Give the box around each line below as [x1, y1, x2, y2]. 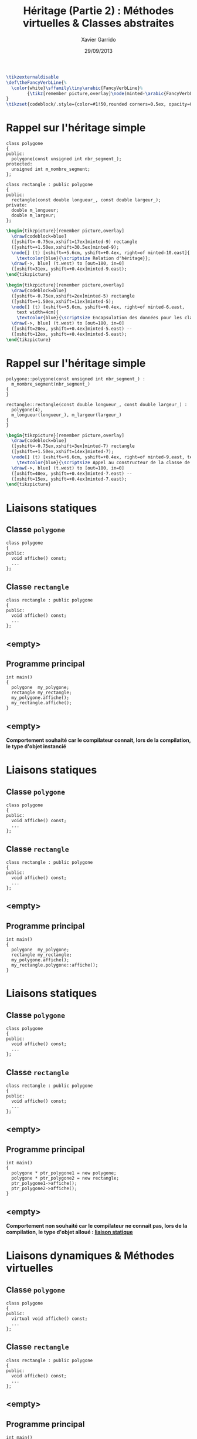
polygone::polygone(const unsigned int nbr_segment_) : [6, 376, 145, 382]
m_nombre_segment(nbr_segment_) [11, 381, 91, 387]
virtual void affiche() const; [11, 1316, 88, 1322]
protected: [6, 161, 33, 167]
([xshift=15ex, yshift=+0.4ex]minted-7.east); [11, 476, 127, 482]
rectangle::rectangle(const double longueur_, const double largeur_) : [6, 401, 188, 407]
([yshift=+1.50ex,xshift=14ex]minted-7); [11, 449, 114, 455]
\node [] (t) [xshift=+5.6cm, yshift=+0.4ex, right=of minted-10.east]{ [11, 249, 191, 256]
